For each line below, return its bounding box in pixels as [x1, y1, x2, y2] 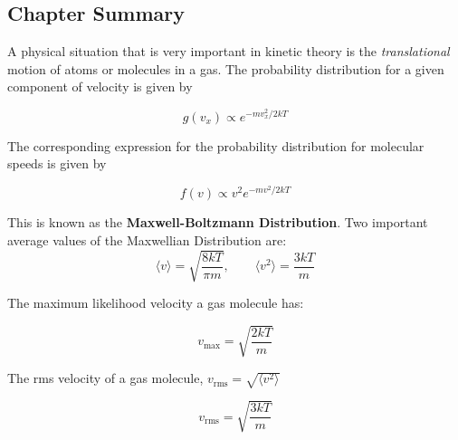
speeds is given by [7, 154, 107, 173]
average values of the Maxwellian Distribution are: [7, 231, 287, 250]
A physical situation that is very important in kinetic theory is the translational [7, 42, 450, 61]
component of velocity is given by [7, 77, 193, 96]
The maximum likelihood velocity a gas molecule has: [7, 293, 304, 312]
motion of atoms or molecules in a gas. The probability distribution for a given [7, 59, 444, 78]
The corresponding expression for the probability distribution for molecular [7, 136, 425, 155]
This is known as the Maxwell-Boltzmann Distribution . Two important [7, 213, 428, 232]
